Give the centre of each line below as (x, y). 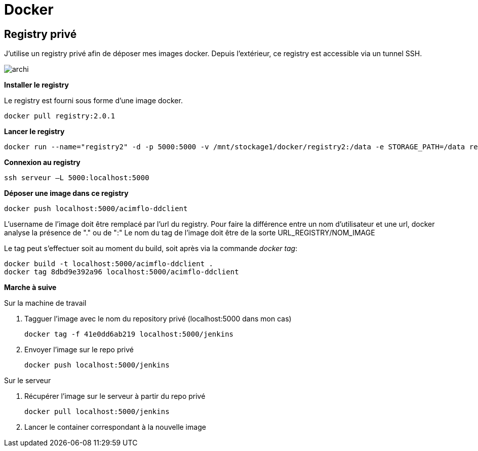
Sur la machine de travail (45, 303)
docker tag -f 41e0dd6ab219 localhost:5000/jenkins (129, 334)
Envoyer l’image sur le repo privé (79, 350)
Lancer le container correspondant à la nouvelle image (115, 427)
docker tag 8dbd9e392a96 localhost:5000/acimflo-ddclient (122, 272)
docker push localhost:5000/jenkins (97, 365)
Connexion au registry (42, 162)
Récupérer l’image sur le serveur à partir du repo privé (115, 396)
